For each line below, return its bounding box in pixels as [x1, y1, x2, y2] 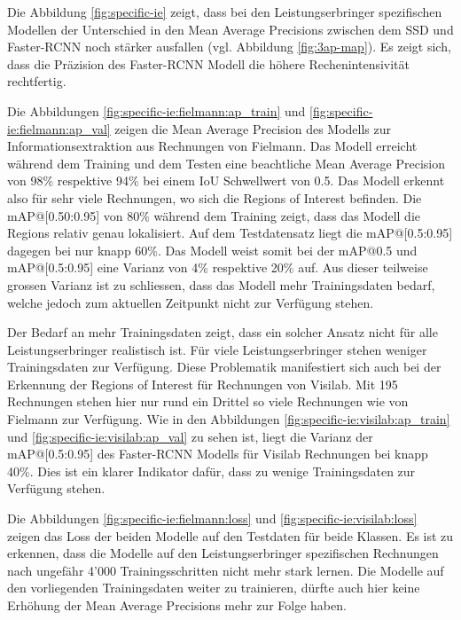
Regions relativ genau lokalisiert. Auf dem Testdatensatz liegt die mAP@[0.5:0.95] [7, 224, 453, 242]
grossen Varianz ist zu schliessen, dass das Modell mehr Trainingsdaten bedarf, [7, 275, 435, 294]
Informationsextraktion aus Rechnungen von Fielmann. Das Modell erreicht [7, 137, 418, 155]
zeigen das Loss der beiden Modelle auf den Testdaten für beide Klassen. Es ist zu [7, 526, 454, 545]
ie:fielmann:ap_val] [7, 119, 111, 137]
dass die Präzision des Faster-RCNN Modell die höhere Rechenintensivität [7, 54, 410, 73]
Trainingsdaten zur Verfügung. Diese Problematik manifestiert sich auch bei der [7, 357, 441, 376]
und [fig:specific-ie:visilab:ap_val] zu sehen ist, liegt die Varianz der [7, 427, 373, 445]
